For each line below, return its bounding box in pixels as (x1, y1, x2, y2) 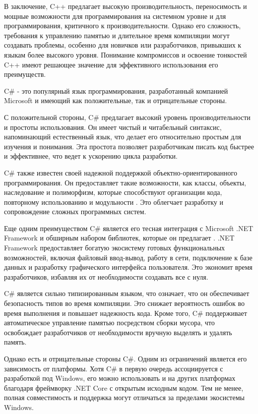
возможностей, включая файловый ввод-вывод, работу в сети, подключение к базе (4, 252, 253, 262)
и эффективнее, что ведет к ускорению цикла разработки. (4, 151, 178, 161)
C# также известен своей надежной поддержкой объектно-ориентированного (4, 167, 237, 177)
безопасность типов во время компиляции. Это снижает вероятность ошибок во (4, 298, 245, 308)
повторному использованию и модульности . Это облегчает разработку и (4, 196, 223, 207)
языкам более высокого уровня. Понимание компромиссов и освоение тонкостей (4, 49, 247, 59)
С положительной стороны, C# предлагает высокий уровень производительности (4, 112, 251, 122)
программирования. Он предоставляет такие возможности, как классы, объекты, (4, 177, 246, 187)
